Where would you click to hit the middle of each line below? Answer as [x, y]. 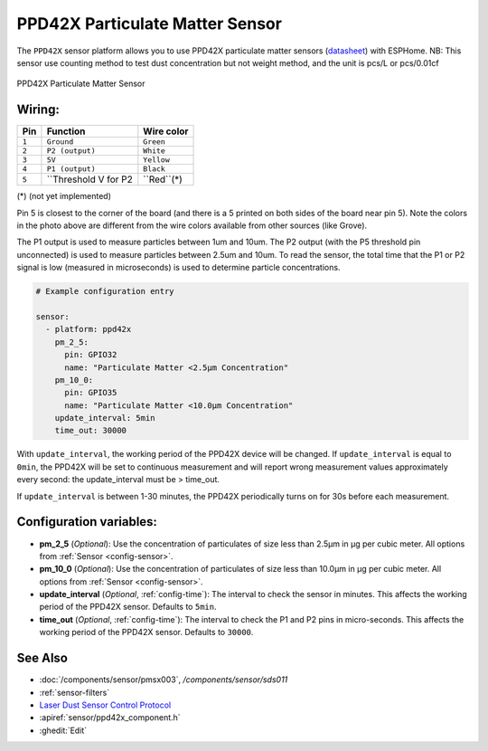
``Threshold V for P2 [89, 179]
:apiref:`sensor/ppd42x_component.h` [110, 718]
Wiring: [38, 110]
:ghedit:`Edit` [63, 730]
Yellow [157, 160]
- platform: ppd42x [89, 329]
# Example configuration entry [105, 291]
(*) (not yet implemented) [64, 196]
